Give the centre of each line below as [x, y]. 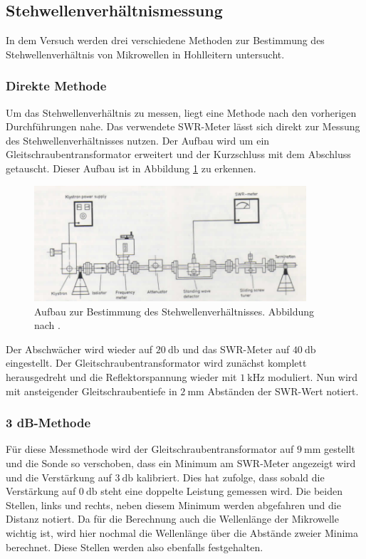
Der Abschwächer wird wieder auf [79, 349]
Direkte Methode [56, 86]
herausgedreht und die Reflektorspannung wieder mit [121, 377]
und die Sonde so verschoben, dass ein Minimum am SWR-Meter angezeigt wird [181, 463]
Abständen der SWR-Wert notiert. [283, 391]
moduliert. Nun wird [313, 377]
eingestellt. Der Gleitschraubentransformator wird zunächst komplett [156, 363]
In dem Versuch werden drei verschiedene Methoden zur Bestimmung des [165, 40]
